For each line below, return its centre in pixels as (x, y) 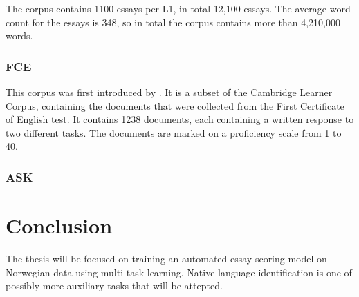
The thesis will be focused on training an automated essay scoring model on (166, 258)
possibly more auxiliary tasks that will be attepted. (114, 286)
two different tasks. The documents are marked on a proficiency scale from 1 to (174, 132)
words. (19, 36)
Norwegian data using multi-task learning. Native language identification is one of (179, 272)
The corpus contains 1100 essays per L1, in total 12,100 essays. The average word (178, 8)
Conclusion (59, 225)
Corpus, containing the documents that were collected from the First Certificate (175, 105)
